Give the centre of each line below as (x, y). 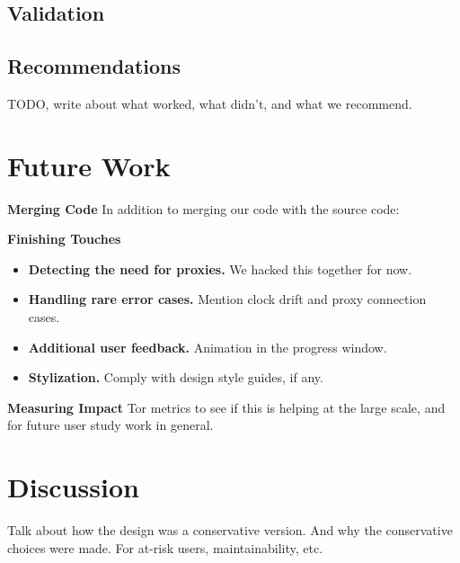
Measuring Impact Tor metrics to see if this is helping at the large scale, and (226, 407)
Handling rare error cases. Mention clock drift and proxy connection (227, 299)
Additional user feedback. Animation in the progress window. (208, 347)
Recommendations (94, 66)
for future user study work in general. (111, 425)
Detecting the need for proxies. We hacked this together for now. (220, 268)
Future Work (89, 165)
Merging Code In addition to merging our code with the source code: (203, 208)
